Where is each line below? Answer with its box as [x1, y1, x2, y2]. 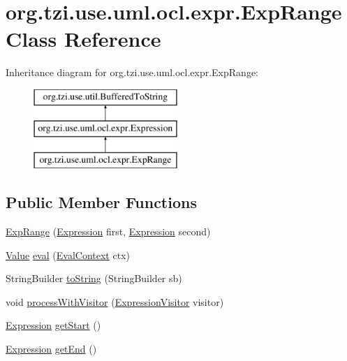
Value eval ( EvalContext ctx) [6, 247, 130, 262]
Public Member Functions [6, 191, 197, 213]
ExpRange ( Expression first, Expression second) [6, 224, 211, 239]
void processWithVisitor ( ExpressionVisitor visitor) [6, 294, 224, 309]
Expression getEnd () [6, 341, 97, 356]
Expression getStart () [6, 318, 101, 332]
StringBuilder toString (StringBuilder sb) [6, 271, 182, 286]
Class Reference [6, 24, 161, 53]
